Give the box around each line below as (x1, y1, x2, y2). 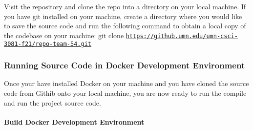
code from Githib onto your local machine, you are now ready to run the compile (4, 87, 247, 98)
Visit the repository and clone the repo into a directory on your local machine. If (4, 1, 246, 11)
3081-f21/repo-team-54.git (4, 41, 91, 48)
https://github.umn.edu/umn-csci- (126, 32, 238, 40)
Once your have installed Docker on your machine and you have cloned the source (4, 78, 249, 88)
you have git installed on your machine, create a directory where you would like (4, 11, 242, 21)
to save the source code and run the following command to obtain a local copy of (4, 21, 246, 31)
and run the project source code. (4, 97, 101, 108)
